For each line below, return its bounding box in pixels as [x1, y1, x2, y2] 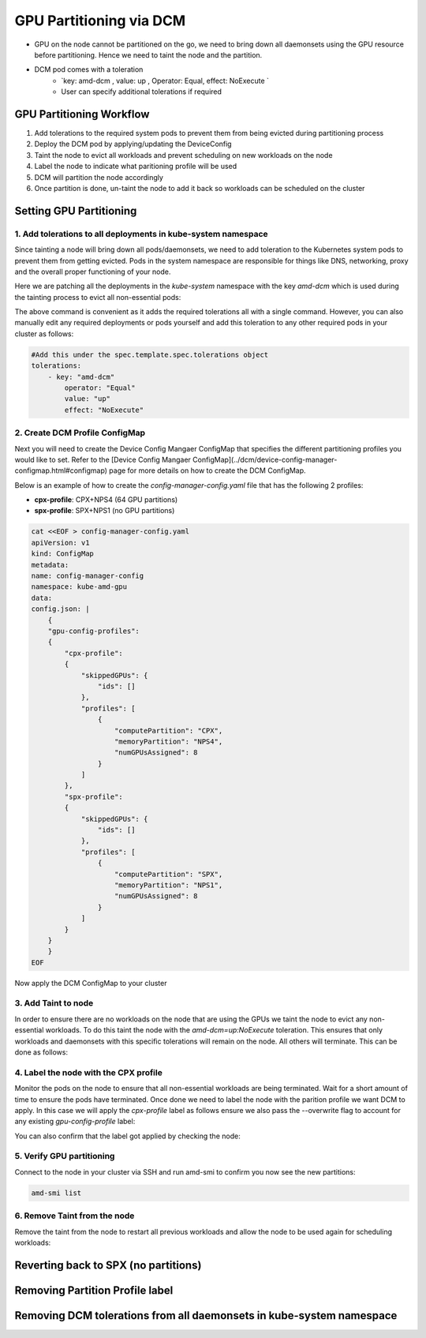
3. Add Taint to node [14, 998, 94, 1009]
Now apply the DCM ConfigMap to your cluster [14, 978, 167, 988]
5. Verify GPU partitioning [14, 1151, 115, 1162]
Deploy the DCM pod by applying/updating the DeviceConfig [34, 139, 232, 149]
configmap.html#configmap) [14, 466, 108, 475]
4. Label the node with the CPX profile [14, 1066, 163, 1078]
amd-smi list [31, 1188, 82, 1197]
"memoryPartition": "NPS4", [114, 736, 223, 746]
